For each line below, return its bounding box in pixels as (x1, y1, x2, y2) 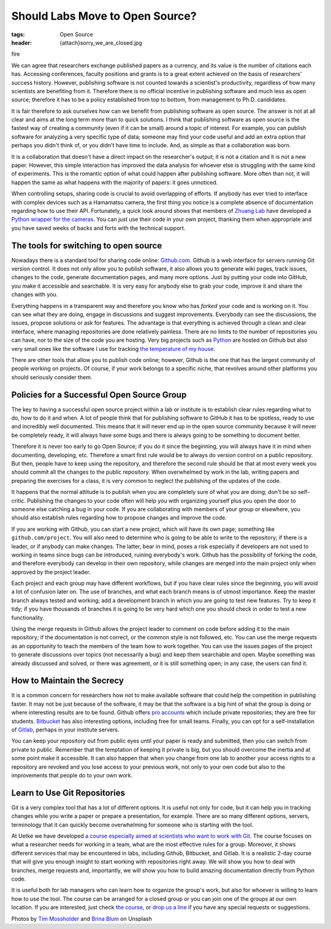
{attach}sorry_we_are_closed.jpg (59, 39, 142, 46)
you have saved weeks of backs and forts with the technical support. (11, 224, 186, 231)
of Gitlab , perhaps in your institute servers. (11, 726, 120, 733)
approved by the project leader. (11, 568, 91, 576)
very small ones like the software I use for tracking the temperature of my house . (11, 345, 216, 352)
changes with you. (11, 291, 58, 298)
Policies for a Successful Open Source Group (11, 390, 187, 400)
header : (11, 39, 32, 46)
